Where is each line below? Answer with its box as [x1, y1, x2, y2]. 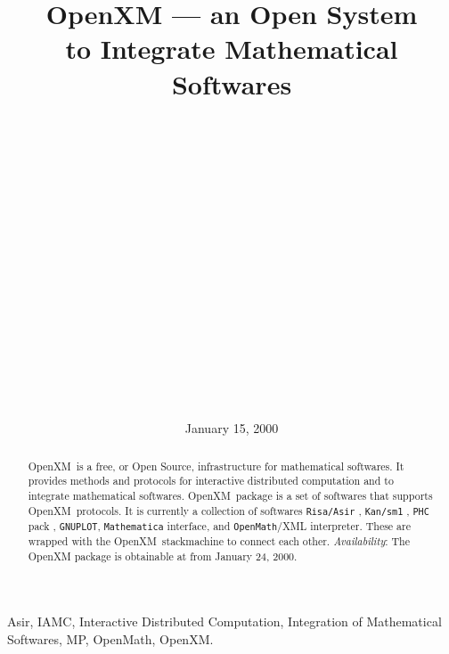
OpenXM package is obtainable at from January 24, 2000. [28, 548, 298, 563]
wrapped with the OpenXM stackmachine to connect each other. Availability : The [28, 533, 410, 548]
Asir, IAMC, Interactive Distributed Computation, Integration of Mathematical [7, 612, 442, 631]
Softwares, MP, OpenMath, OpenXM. [7, 629, 214, 648]
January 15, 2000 [184, 419, 279, 437]
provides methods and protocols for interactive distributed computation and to [28, 473, 394, 488]
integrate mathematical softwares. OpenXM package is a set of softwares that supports [28, 487, 433, 503]
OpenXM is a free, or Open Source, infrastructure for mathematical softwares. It [28, 458, 404, 473]
